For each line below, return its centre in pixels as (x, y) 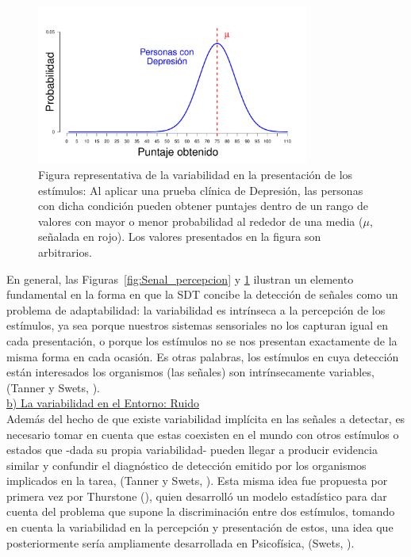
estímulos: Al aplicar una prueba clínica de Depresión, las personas (201, 190)
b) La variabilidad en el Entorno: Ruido (103, 403)
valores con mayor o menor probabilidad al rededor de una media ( (201, 221)
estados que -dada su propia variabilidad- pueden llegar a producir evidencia (192, 450)
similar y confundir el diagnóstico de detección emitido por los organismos (186, 465)
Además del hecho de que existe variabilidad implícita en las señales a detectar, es (206, 418)
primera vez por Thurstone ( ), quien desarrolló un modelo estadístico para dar (197, 496)
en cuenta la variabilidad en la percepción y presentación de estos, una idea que (200, 527)
